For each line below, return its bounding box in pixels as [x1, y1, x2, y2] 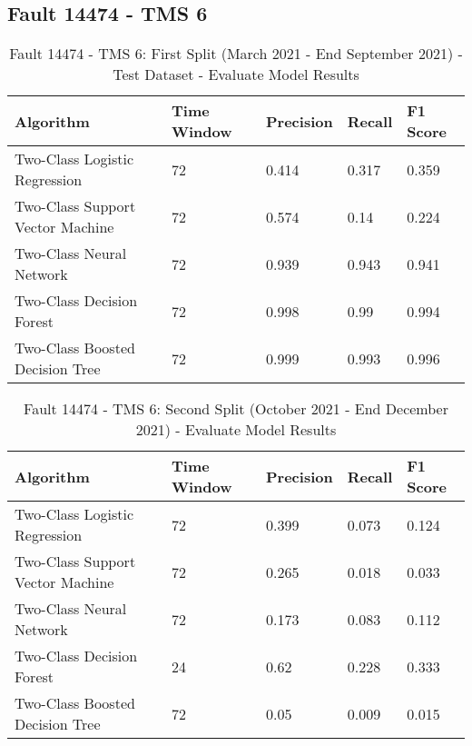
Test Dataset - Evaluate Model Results [113, 64, 359, 85]
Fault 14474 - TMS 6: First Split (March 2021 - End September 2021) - [9, 43, 463, 65]
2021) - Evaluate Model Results [135, 419, 337, 441]
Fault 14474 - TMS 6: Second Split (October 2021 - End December [24, 398, 448, 420]
